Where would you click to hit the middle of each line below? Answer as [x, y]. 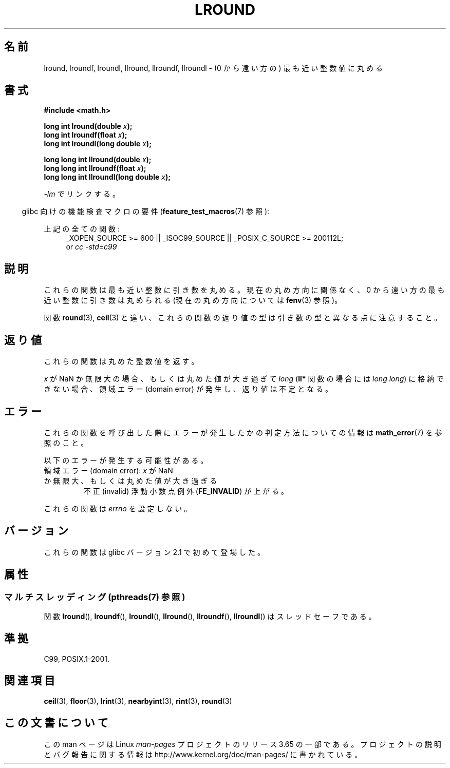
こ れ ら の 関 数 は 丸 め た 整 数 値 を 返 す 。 [121, 361]
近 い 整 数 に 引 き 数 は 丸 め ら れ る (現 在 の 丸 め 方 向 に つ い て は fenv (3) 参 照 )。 [193, 300]
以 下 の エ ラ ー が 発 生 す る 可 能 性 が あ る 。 [126, 460]
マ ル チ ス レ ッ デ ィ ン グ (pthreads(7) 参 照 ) [95, 597]
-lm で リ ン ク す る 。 [82, 194]
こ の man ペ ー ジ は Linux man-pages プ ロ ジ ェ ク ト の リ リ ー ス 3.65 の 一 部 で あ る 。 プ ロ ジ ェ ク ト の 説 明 [242, 744]
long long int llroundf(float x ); [95, 168]
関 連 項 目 [30, 681]
